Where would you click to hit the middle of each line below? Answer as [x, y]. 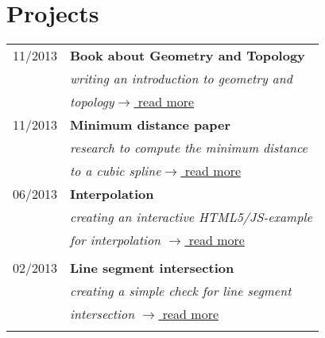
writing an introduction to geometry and [181, 79]
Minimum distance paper [150, 125]
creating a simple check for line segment [181, 291]
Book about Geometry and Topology [188, 56]
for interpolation [116, 240]
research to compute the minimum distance [189, 148]
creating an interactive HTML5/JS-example [191, 217]
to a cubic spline [116, 171]
